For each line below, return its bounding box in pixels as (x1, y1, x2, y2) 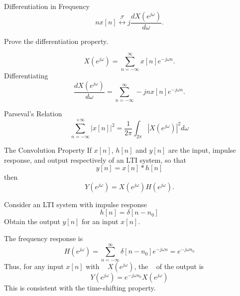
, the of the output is (134, 261, 204, 271)
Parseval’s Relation (4, 108, 62, 118)
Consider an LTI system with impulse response (4, 199, 147, 209)
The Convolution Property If (4, 145, 92, 155)
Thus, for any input (4, 261, 64, 271)
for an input (82, 216, 119, 227)
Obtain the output (4, 216, 60, 227)
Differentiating (4, 70, 48, 81)
